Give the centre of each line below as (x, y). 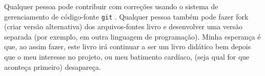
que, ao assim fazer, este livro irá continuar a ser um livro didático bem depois (128, 46)
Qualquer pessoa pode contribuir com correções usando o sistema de (111, 6)
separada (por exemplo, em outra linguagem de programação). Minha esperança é (132, 36)
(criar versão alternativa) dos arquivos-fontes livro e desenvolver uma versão (124, 26)
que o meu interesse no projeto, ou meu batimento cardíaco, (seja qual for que (127, 57)
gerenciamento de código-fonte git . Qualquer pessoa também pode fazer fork (126, 16)
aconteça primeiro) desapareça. (53, 66)
